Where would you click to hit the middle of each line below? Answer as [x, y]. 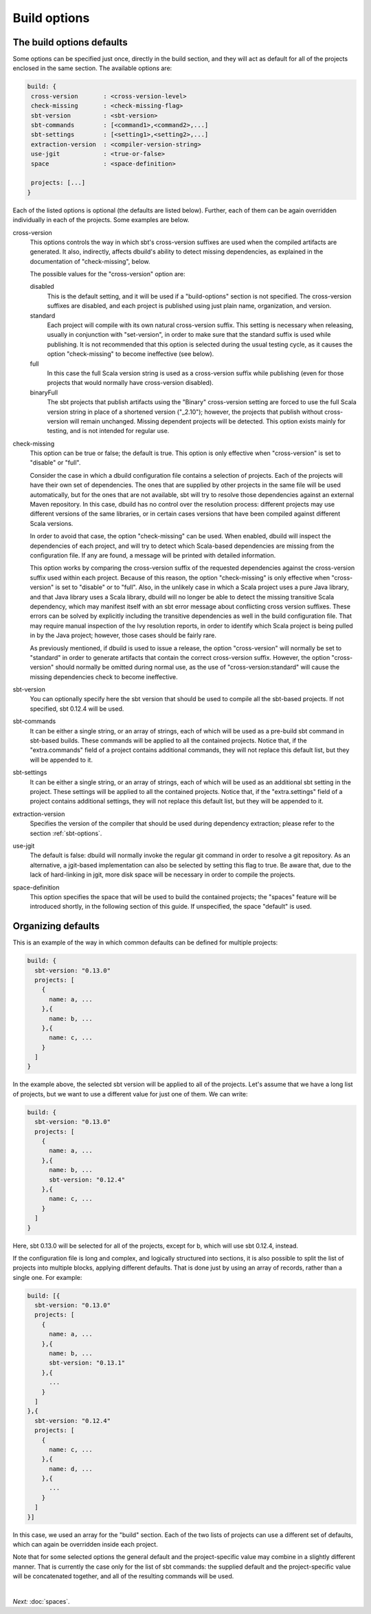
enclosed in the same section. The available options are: [92, 68]
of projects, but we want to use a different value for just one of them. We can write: [130, 1094]
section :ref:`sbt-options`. [66, 833]
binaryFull [44, 393]
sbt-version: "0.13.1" [87, 1363]
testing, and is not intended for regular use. [108, 431]
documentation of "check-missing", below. [90, 261]
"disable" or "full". [55, 463]
